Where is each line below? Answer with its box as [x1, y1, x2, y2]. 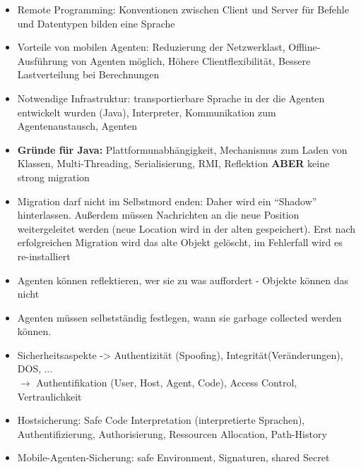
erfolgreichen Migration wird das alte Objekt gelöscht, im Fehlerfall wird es [17, 235, 343, 250]
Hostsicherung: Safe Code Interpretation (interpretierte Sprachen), [17, 413, 305, 427]
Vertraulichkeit [17, 389, 82, 403]
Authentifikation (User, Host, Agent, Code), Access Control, [36, 375, 297, 390]
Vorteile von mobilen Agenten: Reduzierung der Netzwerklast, [17, 39, 285, 54]
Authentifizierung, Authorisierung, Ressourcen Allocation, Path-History [17, 426, 327, 441]
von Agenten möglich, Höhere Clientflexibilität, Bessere [71, 53, 311, 68]
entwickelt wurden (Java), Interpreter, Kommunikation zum [17, 104, 276, 119]
